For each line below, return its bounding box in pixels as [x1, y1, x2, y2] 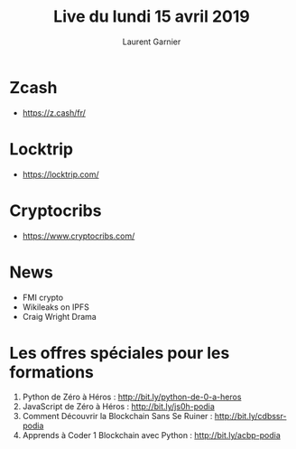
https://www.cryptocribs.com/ [22, 230, 135, 241]
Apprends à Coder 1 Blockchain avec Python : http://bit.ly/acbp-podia [22, 430, 282, 441]
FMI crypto [22, 292, 64, 303]
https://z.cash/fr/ [22, 107, 86, 118]
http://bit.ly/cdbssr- [214, 411, 287, 422]
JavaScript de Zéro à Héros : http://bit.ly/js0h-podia [22, 401, 215, 412]
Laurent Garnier [122, 36, 181, 47]
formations [9, 361, 95, 382]
